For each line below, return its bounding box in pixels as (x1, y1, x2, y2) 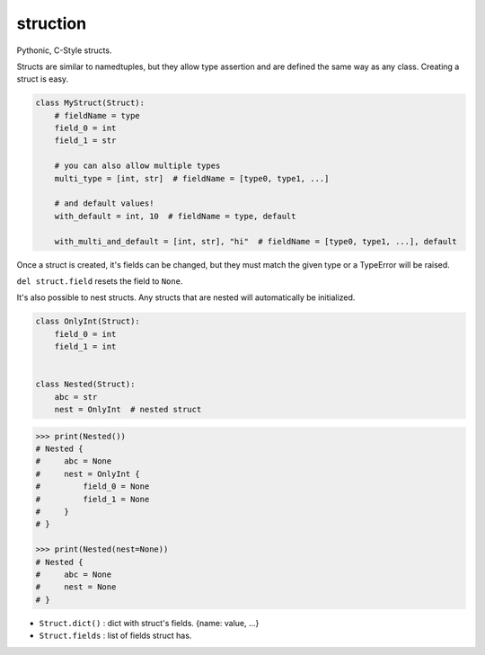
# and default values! (54, 199, 154, 208)
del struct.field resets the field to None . (16, 275, 183, 287)
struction (16, 13, 87, 33)
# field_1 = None (35, 494, 150, 504)
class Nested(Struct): (35, 379, 136, 390)
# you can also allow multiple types (54, 161, 221, 171)
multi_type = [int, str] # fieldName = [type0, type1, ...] (54, 173, 330, 183)
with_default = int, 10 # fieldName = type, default (54, 211, 296, 221)
